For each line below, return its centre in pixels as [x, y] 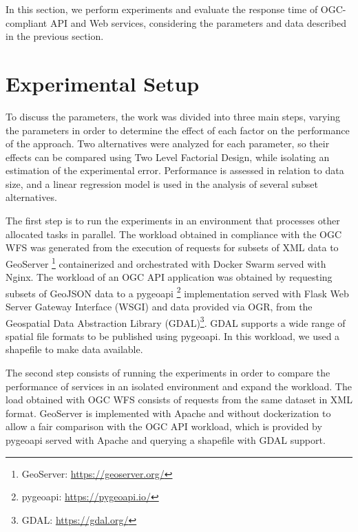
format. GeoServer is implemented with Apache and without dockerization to [168, 413]
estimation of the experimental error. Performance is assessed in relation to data [175, 170]
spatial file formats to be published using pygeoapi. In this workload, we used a [173, 336]
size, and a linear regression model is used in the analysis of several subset [162, 183]
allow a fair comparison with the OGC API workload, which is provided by [164, 426]
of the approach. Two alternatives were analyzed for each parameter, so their [168, 143]
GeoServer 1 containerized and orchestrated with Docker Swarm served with [166, 262]
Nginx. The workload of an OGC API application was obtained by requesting [169, 277]
